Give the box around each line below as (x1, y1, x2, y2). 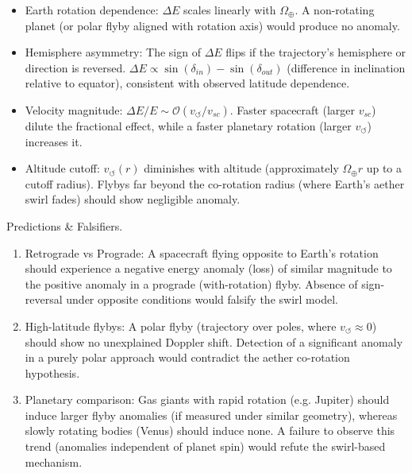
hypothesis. (25, 364, 80, 381)
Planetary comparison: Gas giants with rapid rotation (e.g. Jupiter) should (25, 391, 390, 408)
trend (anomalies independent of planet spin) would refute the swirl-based (25, 438, 386, 455)
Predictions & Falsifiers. (6, 217, 123, 234)
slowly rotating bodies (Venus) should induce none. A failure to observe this (25, 422, 395, 439)
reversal (25, 291, 63, 308)
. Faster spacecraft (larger (229, 101, 355, 118)
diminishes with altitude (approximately (144, 160, 339, 176)
